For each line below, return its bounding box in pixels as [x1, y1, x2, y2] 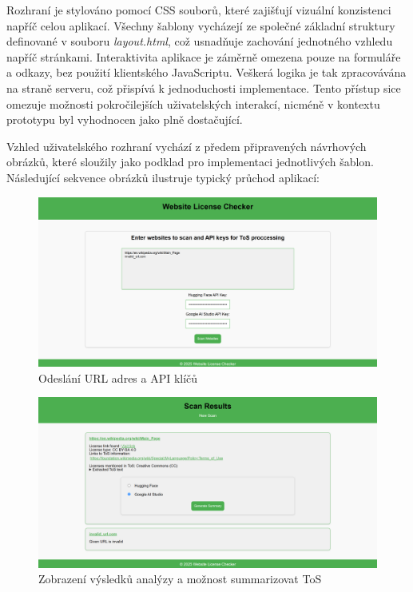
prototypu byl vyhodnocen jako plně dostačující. [6, 111, 243, 128]
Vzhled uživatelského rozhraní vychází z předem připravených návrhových [6, 137, 367, 154]
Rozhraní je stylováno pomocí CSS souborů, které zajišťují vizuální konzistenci [6, 2, 391, 18]
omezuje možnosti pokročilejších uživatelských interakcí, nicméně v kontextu [6, 95, 380, 112]
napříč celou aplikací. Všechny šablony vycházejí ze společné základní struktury [6, 17, 395, 34]
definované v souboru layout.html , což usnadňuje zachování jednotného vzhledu [6, 33, 393, 50]
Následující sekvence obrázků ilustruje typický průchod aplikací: [6, 169, 320, 185]
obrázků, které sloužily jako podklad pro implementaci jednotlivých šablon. [6, 153, 374, 170]
